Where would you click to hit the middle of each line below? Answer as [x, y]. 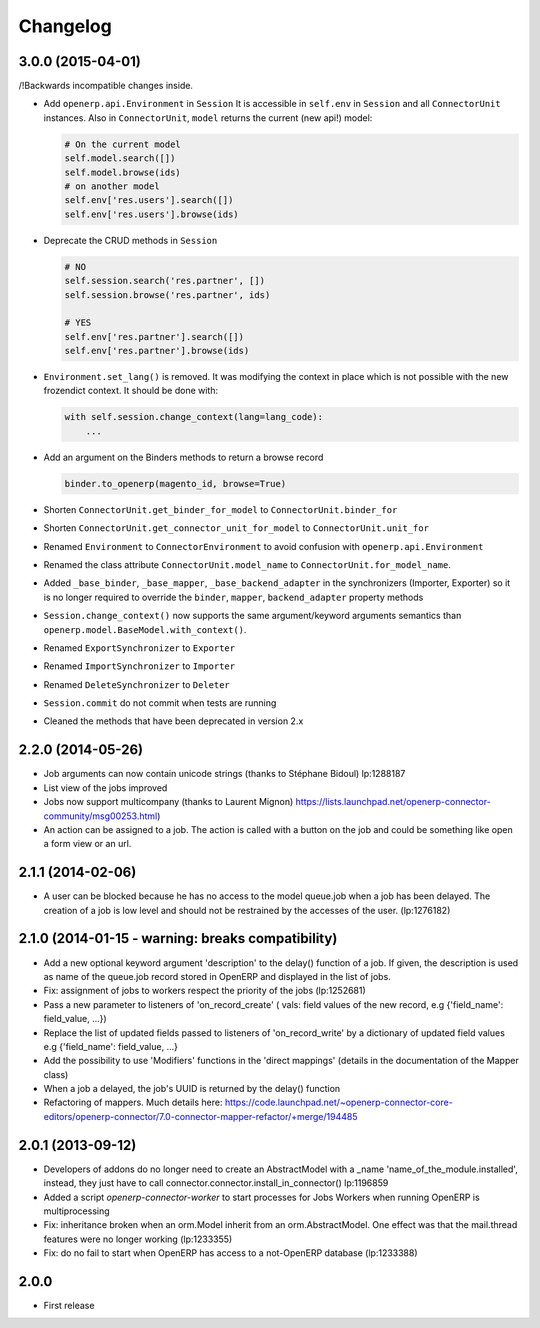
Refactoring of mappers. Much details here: [133, 1102]
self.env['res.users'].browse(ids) [151, 214]
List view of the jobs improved [105, 787]
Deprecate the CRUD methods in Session [130, 240]
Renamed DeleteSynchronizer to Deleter [136, 684]
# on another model [112, 186]
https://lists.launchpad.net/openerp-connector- [393, 802]
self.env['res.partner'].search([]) [154, 336]
